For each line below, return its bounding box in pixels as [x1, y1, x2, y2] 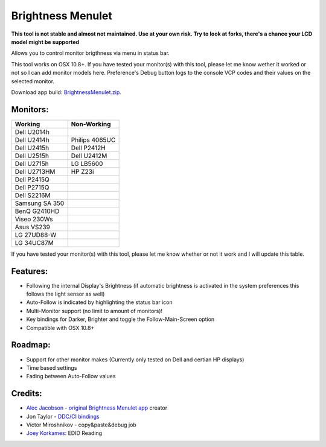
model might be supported [11, 38, 80, 45]
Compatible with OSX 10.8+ [26, 324, 95, 331]
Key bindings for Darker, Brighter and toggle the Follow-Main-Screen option [26, 315, 215, 323]
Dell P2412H [71, 144, 106, 152]
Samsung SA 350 [14, 199, 65, 208]
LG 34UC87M [14, 238, 54, 247]
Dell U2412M [71, 151, 107, 160]
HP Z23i [71, 167, 94, 176]
